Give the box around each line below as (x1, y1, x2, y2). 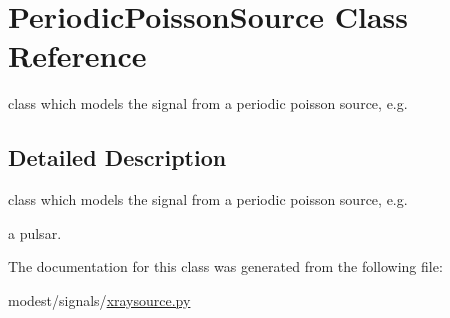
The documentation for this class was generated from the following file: (8, 256, 443, 277)
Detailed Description (8, 142, 227, 173)
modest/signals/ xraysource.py (8, 289, 191, 310)
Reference (8, 35, 147, 76)
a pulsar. (8, 222, 62, 243)
